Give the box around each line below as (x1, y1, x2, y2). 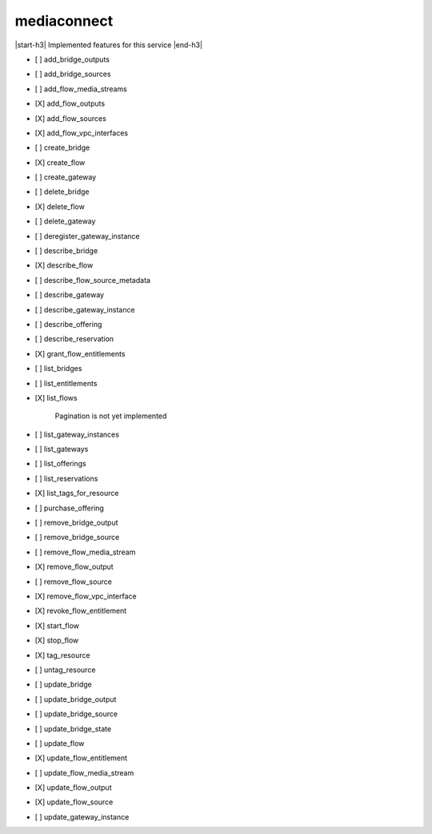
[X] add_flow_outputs (34, 99, 106, 108)
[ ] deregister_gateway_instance (34, 231, 140, 240)
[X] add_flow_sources (34, 113, 107, 123)
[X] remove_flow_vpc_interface (34, 591, 137, 601)
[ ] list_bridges (34, 364, 82, 373)
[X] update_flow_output (34, 783, 112, 792)
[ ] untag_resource (34, 665, 96, 675)
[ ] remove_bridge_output (34, 518, 119, 528)
